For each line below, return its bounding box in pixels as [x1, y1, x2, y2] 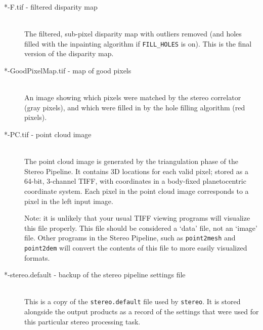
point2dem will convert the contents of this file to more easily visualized [24, 242, 247, 253]
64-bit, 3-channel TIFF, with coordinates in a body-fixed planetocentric [24, 176, 246, 186]
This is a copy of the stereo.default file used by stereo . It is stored [24, 296, 241, 307]
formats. [24, 252, 50, 263]
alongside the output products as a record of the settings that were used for [24, 306, 259, 317]
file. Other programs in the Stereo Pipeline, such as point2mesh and [24, 232, 236, 243]
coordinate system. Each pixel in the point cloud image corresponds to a [24, 185, 249, 196]
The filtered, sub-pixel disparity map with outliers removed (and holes [24, 28, 242, 39]
